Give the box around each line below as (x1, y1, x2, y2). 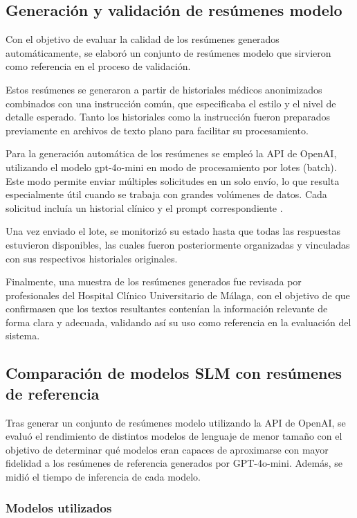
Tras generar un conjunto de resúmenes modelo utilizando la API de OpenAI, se (6, 415, 346, 429)
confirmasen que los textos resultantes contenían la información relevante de (6, 301, 328, 316)
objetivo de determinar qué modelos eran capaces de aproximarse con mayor (6, 442, 329, 456)
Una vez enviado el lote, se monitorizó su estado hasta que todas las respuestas (6, 224, 341, 238)
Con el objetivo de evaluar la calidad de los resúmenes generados (6, 32, 280, 46)
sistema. (6, 328, 40, 343)
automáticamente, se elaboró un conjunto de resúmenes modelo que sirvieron (6, 45, 331, 60)
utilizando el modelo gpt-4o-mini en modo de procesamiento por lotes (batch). (6, 159, 337, 174)
